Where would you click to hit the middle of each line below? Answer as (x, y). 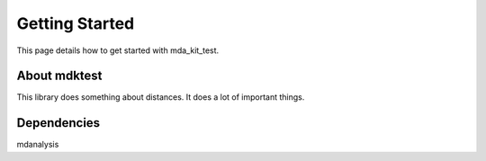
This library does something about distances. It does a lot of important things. (161, 97)
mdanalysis (38, 145)
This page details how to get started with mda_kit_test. (118, 50)
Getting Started (76, 23)
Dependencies (58, 123)
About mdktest (59, 76)
